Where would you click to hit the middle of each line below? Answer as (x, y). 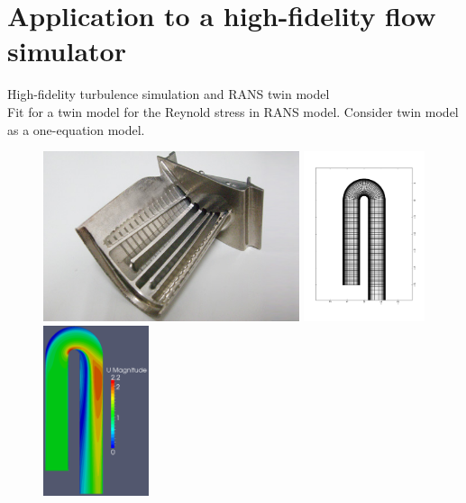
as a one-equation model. (76, 129)
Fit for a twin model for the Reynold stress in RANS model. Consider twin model (233, 111)
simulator (67, 51)
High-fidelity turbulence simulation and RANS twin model (169, 94)
